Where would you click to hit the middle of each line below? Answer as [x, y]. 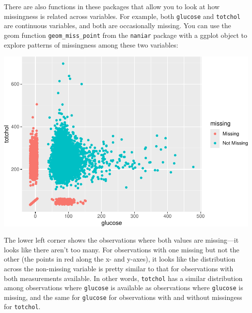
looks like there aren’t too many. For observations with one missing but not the [122, 249]
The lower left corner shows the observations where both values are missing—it [121, 240]
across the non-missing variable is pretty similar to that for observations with [119, 268]
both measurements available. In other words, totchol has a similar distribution [123, 278]
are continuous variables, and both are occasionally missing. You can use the [118, 25]
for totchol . [22, 306]
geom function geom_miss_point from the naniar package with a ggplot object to [126, 35]
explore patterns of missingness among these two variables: [91, 44]
